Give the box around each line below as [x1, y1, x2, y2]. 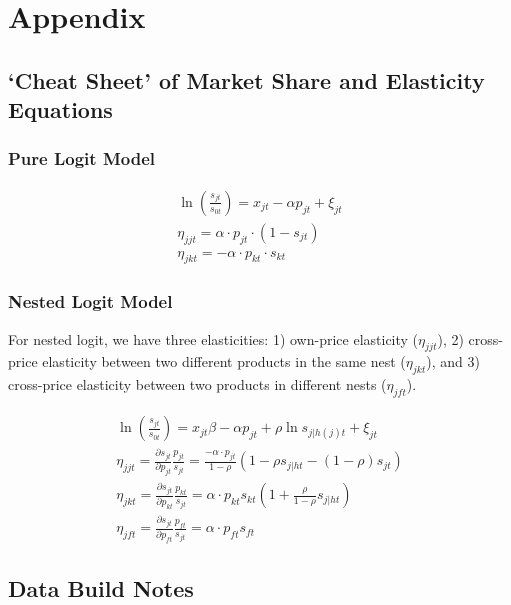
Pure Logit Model [8, 146, 155, 171]
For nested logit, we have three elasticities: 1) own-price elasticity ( [8, 328, 419, 349]
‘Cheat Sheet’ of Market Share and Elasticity [8, 64, 485, 95]
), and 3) [426, 351, 480, 372]
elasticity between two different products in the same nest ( [42, 351, 406, 372]
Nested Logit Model [8, 289, 173, 314]
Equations [8, 94, 113, 125]
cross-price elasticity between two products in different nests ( [8, 374, 387, 395]
